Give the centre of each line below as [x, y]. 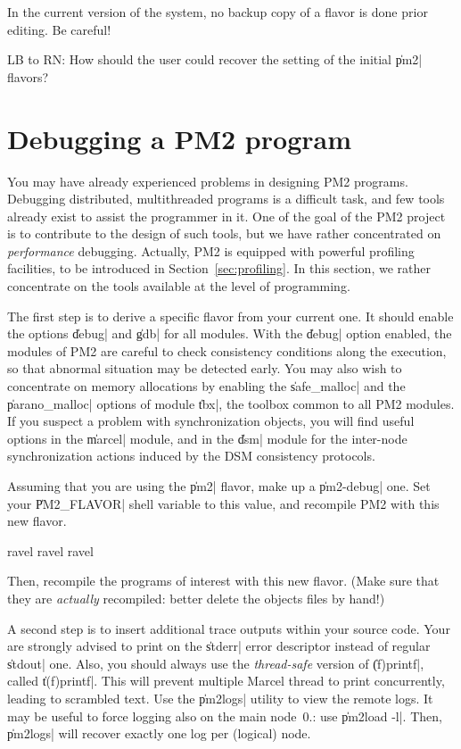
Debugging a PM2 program [179, 138]
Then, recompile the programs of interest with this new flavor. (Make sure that [223, 581]
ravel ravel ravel [50, 550]
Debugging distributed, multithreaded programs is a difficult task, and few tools [226, 199]
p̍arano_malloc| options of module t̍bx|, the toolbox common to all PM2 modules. [231, 403]
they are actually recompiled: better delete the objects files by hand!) [196, 598]
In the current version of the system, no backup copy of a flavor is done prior [218, 12]
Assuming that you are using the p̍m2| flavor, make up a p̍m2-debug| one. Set [219, 486]
